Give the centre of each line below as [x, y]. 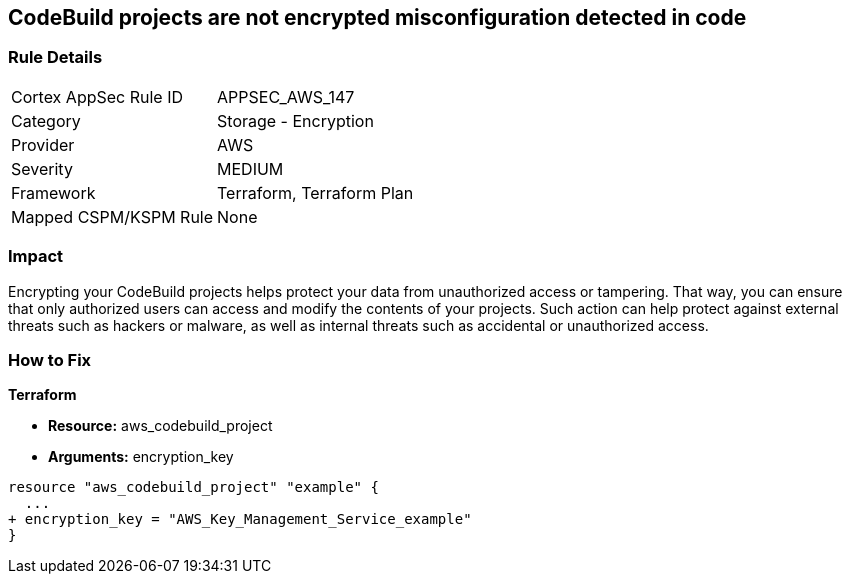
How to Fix [50, 359]
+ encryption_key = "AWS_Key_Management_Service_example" [240, 519]
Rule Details [55, 57]
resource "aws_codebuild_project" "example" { [193, 487]
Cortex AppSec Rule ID [97, 96]
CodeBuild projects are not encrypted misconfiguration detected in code [377, 17]
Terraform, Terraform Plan [315, 192]
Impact [36, 256]
